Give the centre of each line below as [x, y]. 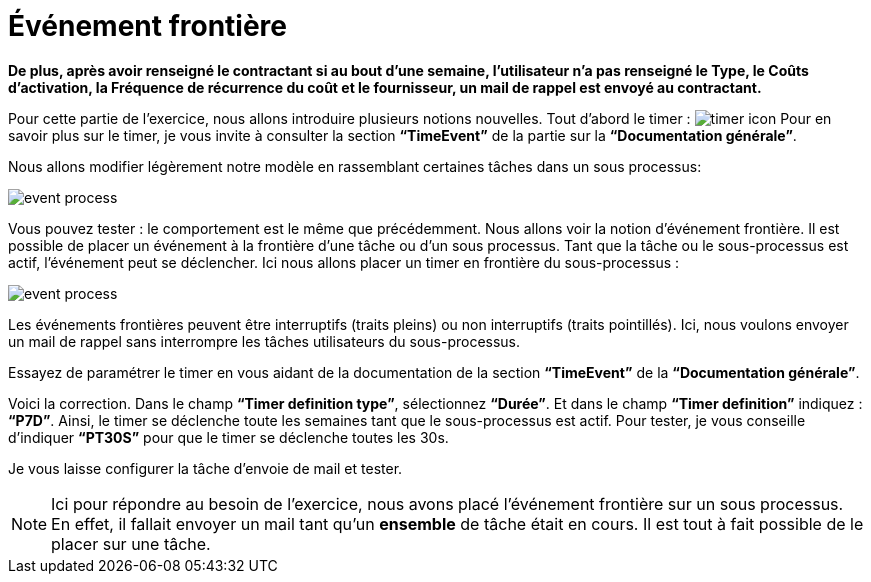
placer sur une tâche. [131, 543]
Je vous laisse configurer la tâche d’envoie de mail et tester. [205, 468]
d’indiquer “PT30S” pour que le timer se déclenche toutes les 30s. [228, 437]
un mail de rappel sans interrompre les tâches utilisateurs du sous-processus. [264, 341]
